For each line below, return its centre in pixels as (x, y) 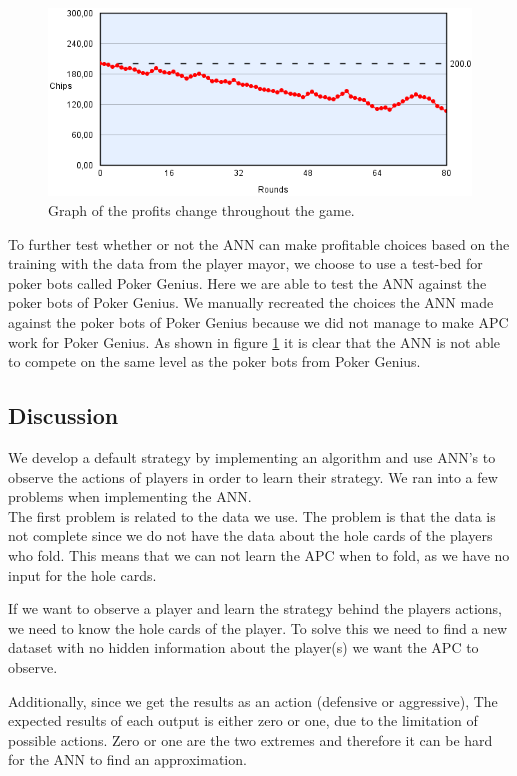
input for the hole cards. (82, 574)
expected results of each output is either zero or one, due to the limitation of (243, 720)
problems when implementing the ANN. (130, 496)
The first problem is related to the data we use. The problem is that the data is (252, 515)
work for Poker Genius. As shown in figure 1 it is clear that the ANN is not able (254, 341)
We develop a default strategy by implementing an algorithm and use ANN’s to (252, 456)
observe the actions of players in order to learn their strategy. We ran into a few (253, 476)
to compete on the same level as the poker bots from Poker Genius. (214, 361)
